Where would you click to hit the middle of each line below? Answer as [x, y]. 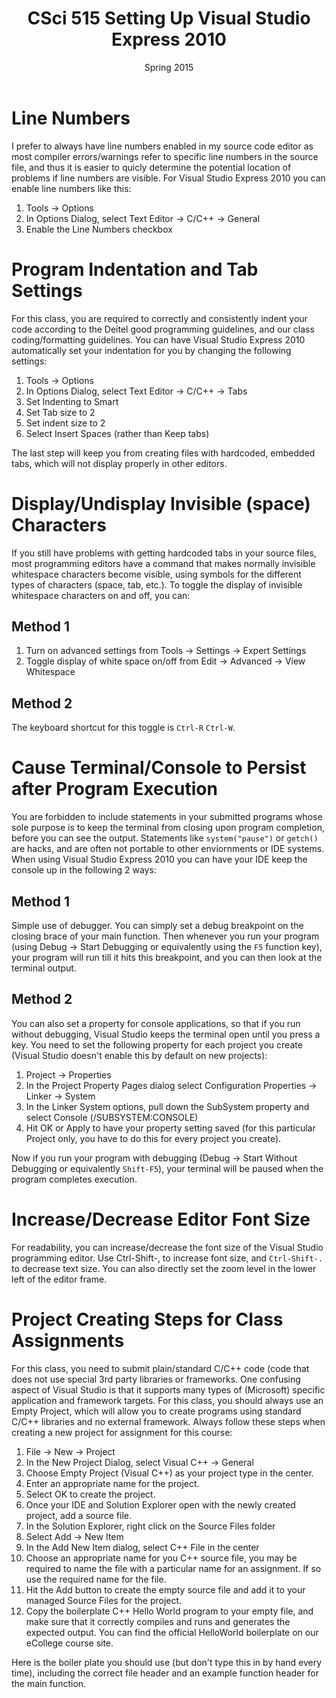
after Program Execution [114, 789]
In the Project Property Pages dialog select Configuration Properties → [171, 1085]
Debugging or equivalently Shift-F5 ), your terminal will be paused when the [167, 1168]
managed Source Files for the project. [104, 1600]
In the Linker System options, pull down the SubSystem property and [167, 1106]
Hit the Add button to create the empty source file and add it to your [165, 1589]
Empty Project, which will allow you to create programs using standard [156, 1411]
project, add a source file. [79, 1515]
